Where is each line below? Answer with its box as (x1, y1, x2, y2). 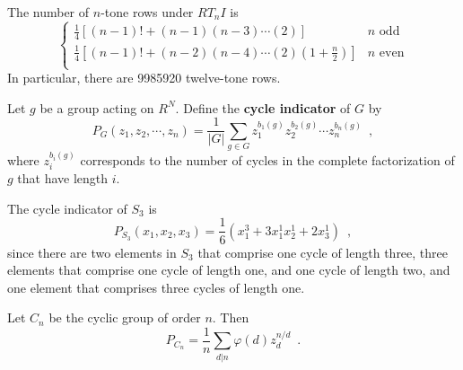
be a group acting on (39, 98, 154, 117)
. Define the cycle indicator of (175, 98, 351, 117)
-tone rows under (100, 3, 194, 21)
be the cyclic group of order (48, 308, 201, 327)
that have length (17, 169, 109, 188)
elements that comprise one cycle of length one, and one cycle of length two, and (7, 260, 450, 279)
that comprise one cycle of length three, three (197, 242, 449, 261)
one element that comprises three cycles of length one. (7, 277, 305, 296)
